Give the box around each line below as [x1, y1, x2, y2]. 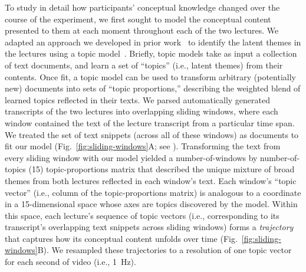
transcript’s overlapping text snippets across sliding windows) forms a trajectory [5, 221, 294, 233]
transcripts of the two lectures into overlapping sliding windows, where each [5, 105, 278, 117]
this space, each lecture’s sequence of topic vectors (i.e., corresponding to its [5, 209, 279, 221]
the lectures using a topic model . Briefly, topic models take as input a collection [5, 47, 297, 60]
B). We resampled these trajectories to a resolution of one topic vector [37, 244, 292, 256]
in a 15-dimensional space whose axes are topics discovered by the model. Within [5, 198, 298, 210]
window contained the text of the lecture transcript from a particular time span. [5, 116, 295, 129]
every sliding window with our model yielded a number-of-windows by [5, 151, 258, 163]
